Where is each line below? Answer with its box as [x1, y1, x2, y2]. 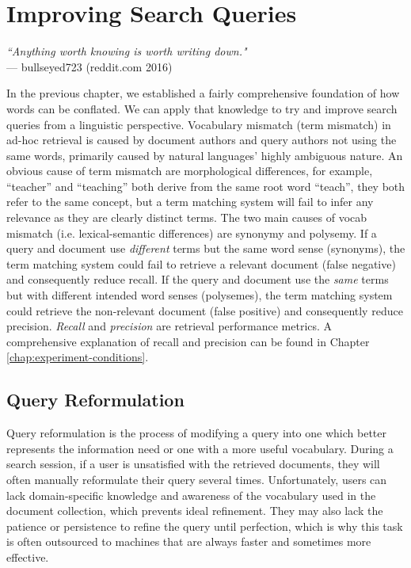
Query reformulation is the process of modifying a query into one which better [6, 425, 386, 441]
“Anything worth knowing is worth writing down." [6, 43, 247, 59]
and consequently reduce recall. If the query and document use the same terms [6, 271, 389, 288]
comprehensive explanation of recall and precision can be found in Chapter [6, 333, 370, 349]
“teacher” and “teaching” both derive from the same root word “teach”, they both [6, 177, 405, 194]
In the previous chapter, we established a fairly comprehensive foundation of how [6, 85, 400, 101]
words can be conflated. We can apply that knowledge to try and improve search [6, 100, 398, 116]
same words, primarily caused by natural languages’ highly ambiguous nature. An [6, 147, 403, 163]
